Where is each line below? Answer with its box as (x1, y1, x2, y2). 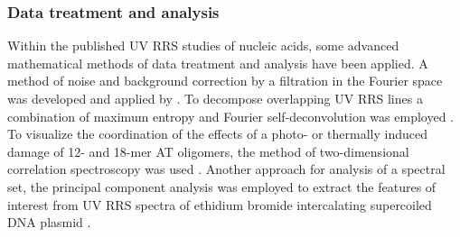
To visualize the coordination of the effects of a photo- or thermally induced (7, 124, 427, 143)
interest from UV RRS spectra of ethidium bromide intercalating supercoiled (7, 195, 432, 214)
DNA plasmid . (7, 213, 91, 232)
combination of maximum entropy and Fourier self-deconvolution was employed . (7, 106, 454, 125)
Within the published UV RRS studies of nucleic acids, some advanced (7, 36, 399, 55)
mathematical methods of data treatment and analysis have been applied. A (7, 53, 428, 72)
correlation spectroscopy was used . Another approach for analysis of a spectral (7, 160, 446, 178)
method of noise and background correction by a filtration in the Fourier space (7, 71, 443, 90)
